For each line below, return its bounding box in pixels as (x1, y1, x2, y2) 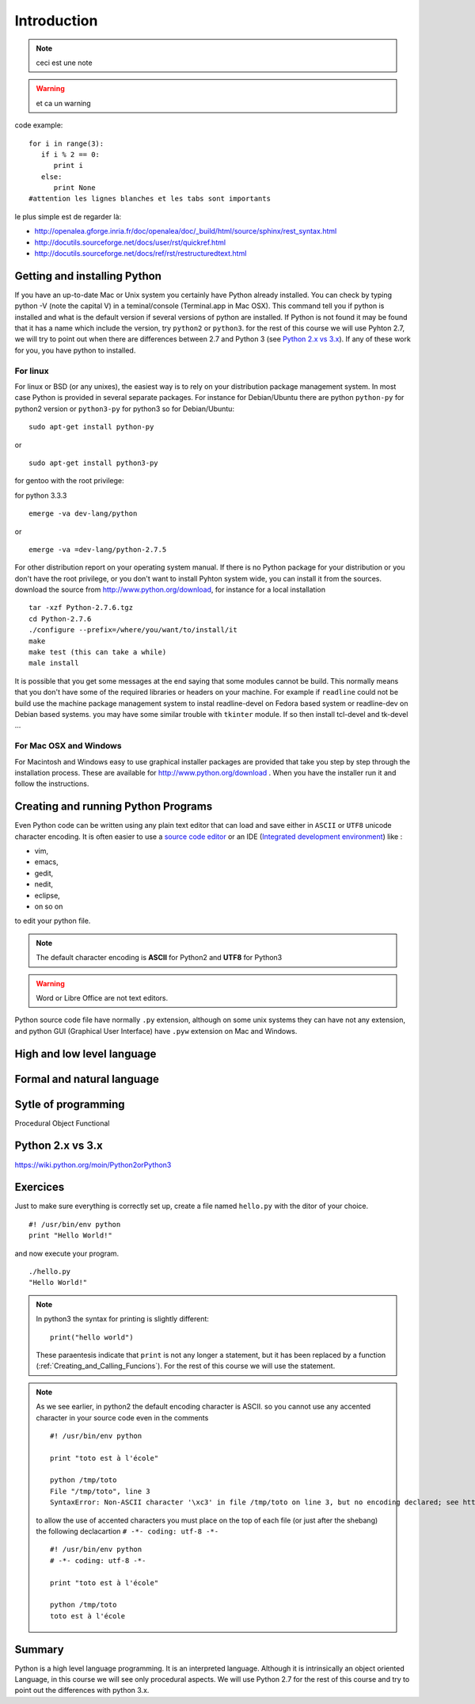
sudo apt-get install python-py (28, 422, 154, 432)
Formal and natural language (14, 1072, 160, 1085)
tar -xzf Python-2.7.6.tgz (28, 603, 134, 612)
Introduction (14, 12, 98, 29)
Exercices (14, 1180, 65, 1194)
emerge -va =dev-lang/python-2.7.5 (28, 545, 167, 554)
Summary (14, 1642, 64, 1656)
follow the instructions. (14, 779, 89, 788)
